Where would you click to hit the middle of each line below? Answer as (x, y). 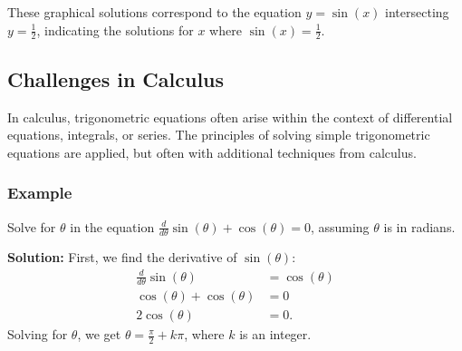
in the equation (112, 226)
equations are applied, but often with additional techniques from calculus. (212, 152)
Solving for (38, 334)
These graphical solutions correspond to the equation (154, 12)
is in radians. (419, 226)
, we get (99, 334)
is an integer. (275, 334)
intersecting (417, 12)
